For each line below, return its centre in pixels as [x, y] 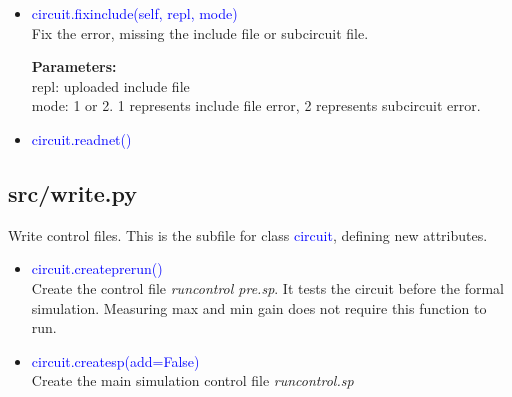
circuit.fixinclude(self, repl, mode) [134, 13]
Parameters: [74, 66]
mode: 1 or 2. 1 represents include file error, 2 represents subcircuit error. [256, 105]
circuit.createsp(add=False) [115, 360]
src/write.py [73, 192]
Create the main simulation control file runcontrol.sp [192, 380]
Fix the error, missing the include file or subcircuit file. [200, 32]
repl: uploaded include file [110, 85]
